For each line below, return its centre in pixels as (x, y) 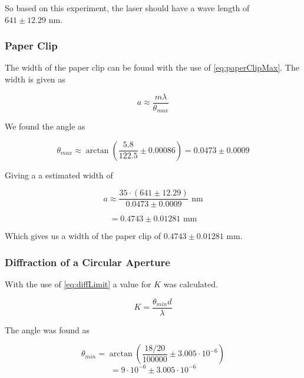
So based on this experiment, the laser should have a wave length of (127, 8)
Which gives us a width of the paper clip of (83, 236)
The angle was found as (47, 329)
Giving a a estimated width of (59, 175)
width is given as (35, 79)
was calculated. (191, 284)
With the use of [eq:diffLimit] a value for (78, 284)
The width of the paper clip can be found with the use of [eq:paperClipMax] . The (152, 67)
